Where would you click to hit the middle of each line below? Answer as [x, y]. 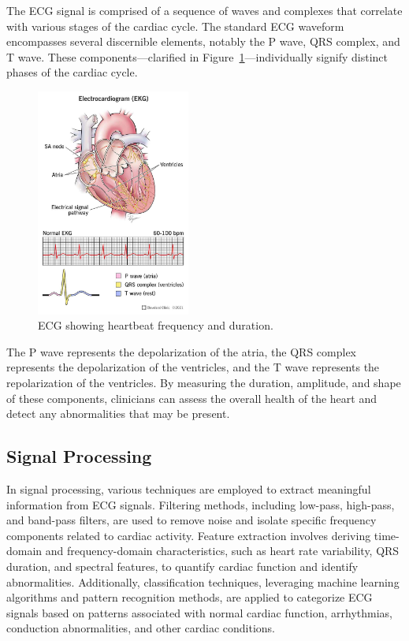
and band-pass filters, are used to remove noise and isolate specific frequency [191, 520]
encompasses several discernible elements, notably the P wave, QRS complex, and [203, 41]
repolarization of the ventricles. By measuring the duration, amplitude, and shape [204, 383]
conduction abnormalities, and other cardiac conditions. [141, 628]
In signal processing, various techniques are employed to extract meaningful [189, 489]
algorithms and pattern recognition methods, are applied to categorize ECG [190, 597]
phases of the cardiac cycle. [72, 72]
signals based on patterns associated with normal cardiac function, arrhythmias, [199, 612]
